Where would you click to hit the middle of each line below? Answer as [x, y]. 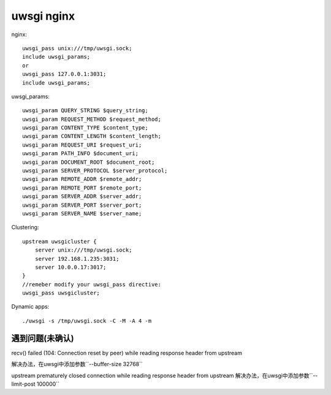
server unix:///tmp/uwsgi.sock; [83, 250]
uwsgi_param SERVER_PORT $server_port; [82, 205]
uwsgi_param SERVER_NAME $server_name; [82, 213]
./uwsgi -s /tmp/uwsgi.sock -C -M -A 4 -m [87, 321]
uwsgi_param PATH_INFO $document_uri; [81, 154]
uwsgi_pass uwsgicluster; [61, 293]
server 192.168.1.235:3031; [77, 259]
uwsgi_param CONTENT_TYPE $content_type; [85, 128]
